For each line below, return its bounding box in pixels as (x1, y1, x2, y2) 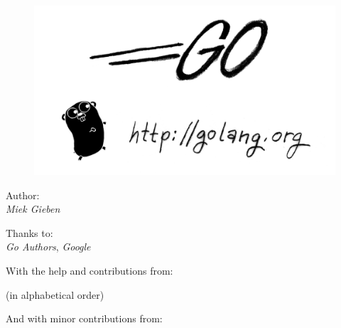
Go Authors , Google (6, 239, 91, 254)
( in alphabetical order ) (6, 287, 104, 302)
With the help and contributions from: (6, 263, 173, 278)
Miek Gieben (6, 201, 60, 216)
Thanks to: (6, 225, 53, 240)
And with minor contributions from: (6, 311, 163, 326)
